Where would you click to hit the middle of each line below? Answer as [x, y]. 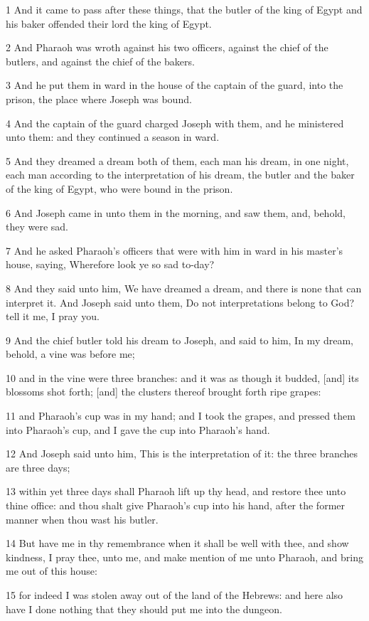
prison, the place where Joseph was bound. [99, 99]
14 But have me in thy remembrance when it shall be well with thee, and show [177, 543]
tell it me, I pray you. [53, 316]
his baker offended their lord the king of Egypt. [109, 23]
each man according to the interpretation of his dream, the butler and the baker [180, 175]
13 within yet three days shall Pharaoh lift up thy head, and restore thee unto [176, 491]
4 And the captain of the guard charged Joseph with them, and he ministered [175, 123]
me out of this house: [52, 571]
